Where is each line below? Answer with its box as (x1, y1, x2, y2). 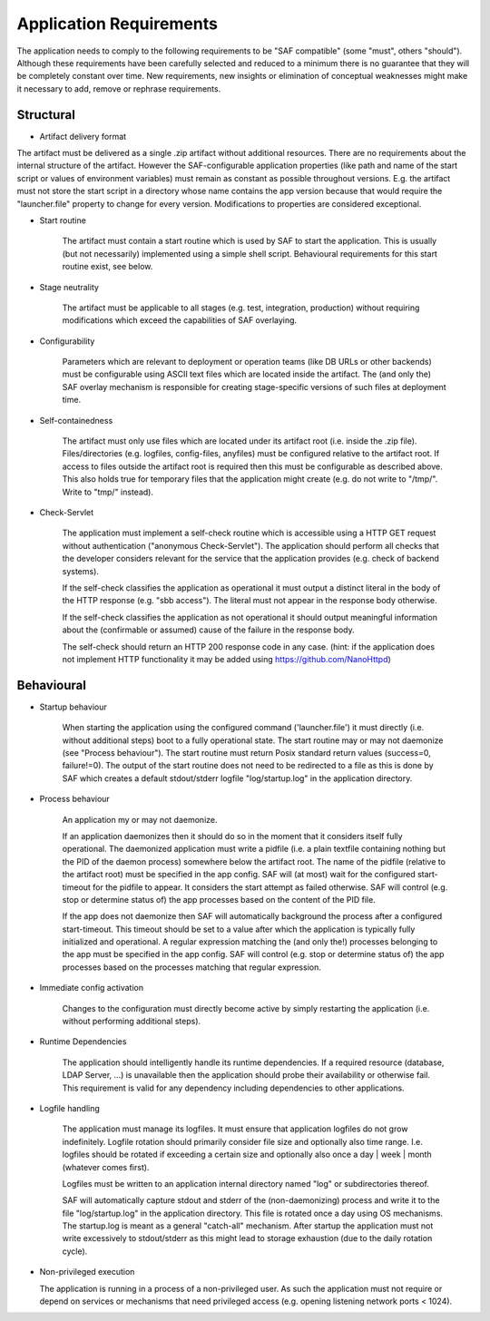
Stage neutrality (39, 281, 100, 292)
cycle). (62, 1246, 88, 1257)
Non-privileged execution (39, 1267, 135, 1277)
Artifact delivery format (39, 131, 127, 142)
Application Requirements (16, 14, 218, 34)
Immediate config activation (39, 983, 144, 993)
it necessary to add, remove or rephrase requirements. (16, 83, 221, 94)
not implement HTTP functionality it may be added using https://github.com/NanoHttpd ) (62, 653, 392, 664)
